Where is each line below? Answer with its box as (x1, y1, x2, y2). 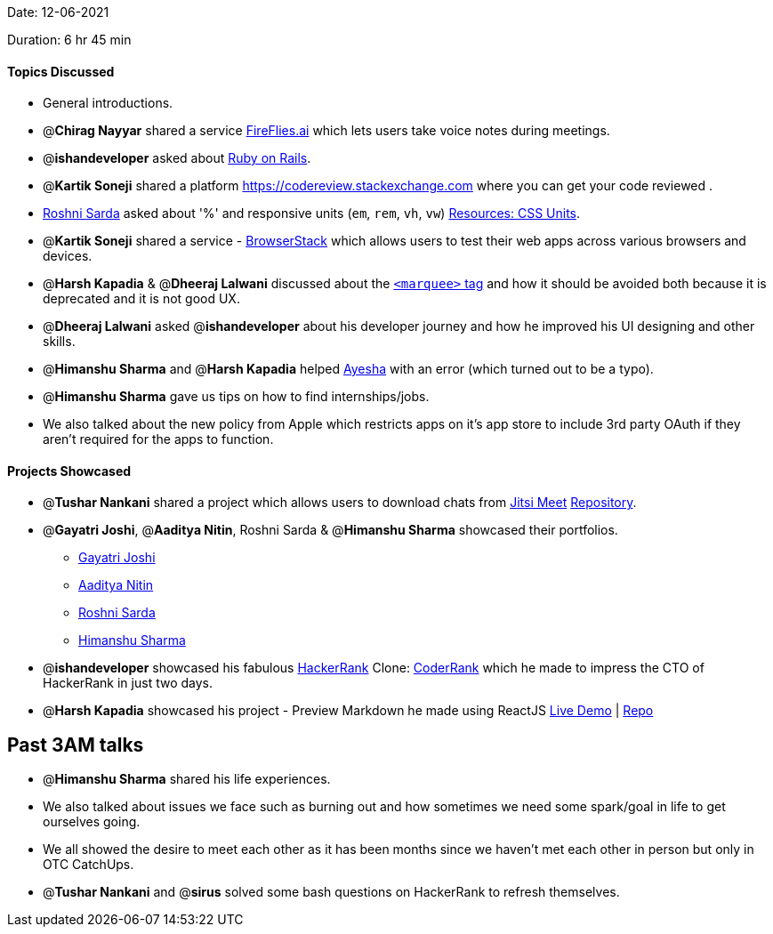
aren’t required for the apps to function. (43, 431, 274, 447)
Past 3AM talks (7, 733, 144, 756)
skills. (43, 334, 76, 350)
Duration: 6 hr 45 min (7, 32, 132, 47)
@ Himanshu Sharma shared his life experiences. (43, 771, 331, 787)
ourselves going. (43, 814, 141, 830)
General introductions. (43, 95, 173, 111)
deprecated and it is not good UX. (43, 291, 240, 307)
